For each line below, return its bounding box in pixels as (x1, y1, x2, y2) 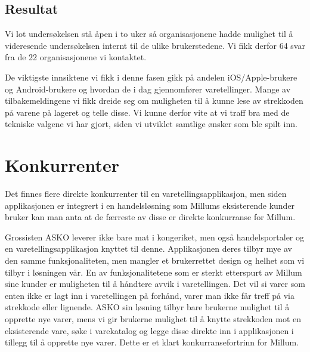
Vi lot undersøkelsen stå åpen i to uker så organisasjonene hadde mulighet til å (5, 27, 293, 40)
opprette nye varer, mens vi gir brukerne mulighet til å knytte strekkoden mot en (5, 313, 302, 325)
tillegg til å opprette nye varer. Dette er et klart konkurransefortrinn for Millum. (5, 336, 299, 348)
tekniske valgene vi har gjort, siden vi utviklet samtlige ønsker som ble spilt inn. (5, 118, 297, 130)
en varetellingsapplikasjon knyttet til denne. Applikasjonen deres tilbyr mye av (5, 242, 292, 255)
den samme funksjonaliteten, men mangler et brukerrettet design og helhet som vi (5, 254, 305, 267)
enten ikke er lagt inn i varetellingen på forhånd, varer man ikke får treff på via (5, 289, 295, 301)
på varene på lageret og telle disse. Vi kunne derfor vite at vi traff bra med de (5, 106, 290, 118)
